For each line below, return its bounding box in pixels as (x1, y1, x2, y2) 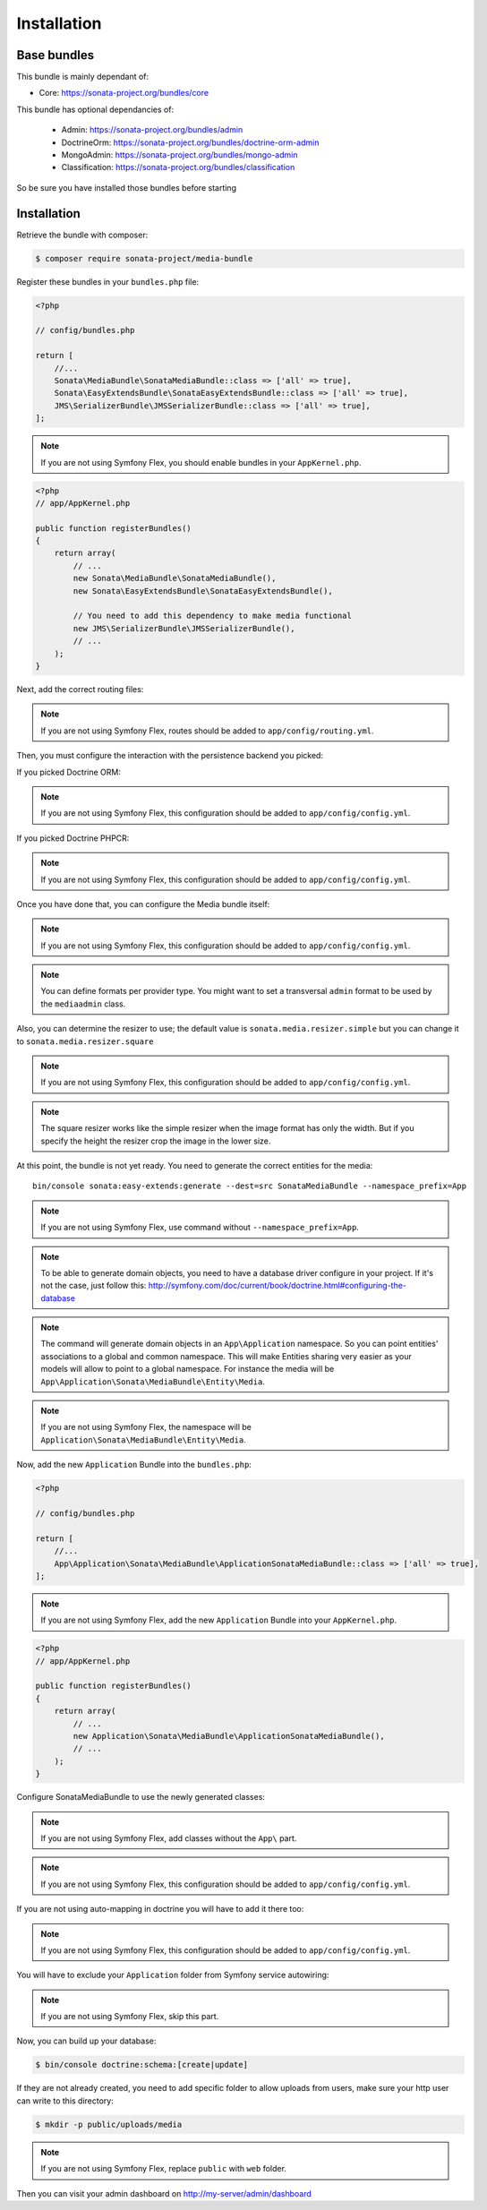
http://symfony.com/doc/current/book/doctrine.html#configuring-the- (148, 1281, 407, 1291)
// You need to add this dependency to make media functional (73, 611, 353, 621)
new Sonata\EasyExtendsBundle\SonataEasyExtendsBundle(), (73, 586, 333, 595)
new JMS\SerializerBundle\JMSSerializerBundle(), (73, 623, 295, 633)
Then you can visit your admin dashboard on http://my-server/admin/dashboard (16, 2188, 312, 2198)
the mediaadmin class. (40, 998, 126, 1009)
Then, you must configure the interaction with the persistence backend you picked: (16, 750, 324, 761)
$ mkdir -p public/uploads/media (35, 2119, 183, 2129)
